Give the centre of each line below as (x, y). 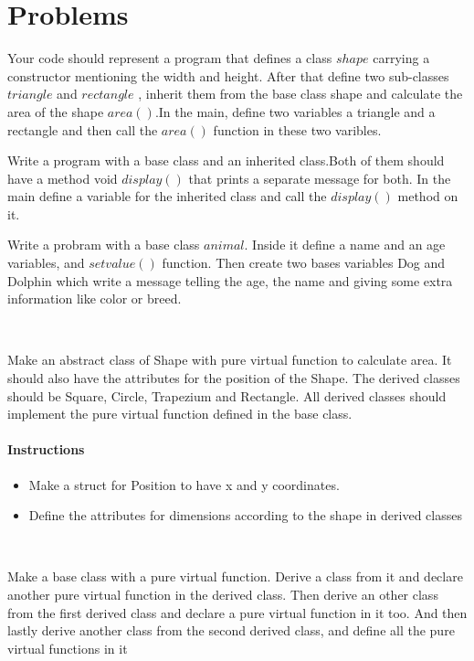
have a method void (63, 178)
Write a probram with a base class (104, 245)
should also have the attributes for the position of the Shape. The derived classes (234, 378)
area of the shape (56, 111)
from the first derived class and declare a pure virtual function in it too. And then (237, 612)
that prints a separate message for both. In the (320, 178)
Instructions (46, 449)
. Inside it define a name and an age (345, 245)
